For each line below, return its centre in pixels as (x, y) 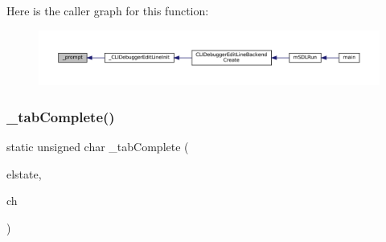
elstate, (24, 173)
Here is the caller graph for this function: (108, 10)
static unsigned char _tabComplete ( (98, 147)
